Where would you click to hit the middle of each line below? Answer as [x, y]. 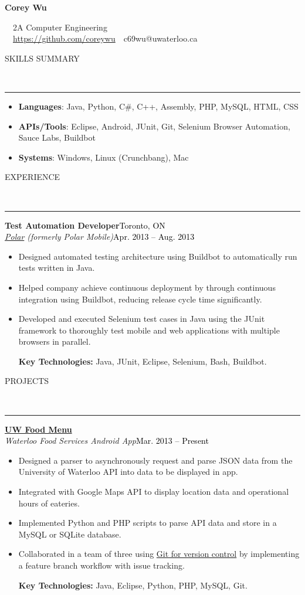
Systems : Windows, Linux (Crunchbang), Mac [104, 157]
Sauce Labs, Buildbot [57, 137]
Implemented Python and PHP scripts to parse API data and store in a [148, 523]
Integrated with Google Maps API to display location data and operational [154, 492]
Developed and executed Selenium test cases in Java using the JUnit [142, 319]
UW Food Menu [38, 429]
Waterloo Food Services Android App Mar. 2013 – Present [107, 441]
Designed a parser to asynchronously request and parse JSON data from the [155, 460]
